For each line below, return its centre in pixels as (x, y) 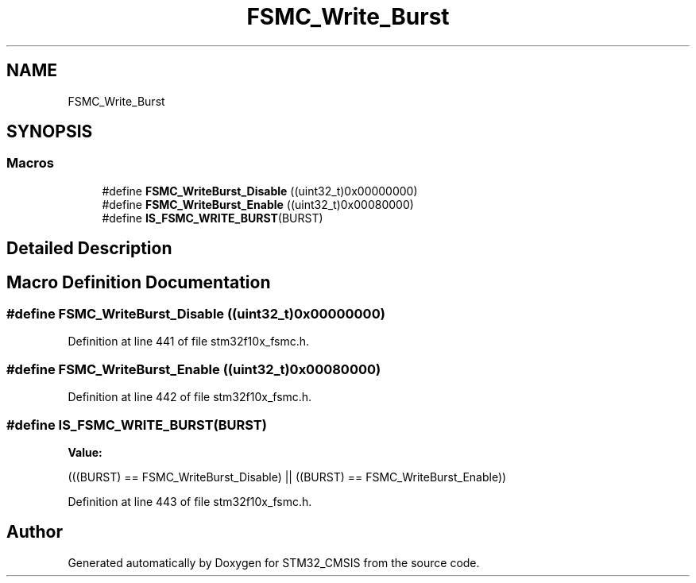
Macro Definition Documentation (139, 282)
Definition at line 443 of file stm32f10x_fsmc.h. (190, 501)
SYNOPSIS (50, 132)
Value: (85, 452)
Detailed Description (89, 249)
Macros (30, 163)
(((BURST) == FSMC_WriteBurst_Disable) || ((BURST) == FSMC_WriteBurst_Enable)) (287, 477)
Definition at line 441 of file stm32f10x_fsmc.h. (189, 342)
